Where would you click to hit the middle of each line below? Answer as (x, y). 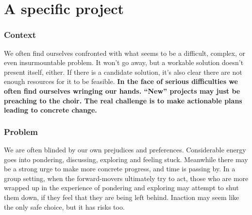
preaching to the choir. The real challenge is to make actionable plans (123, 100)
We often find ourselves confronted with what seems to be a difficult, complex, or (125, 53)
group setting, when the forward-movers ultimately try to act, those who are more (126, 178)
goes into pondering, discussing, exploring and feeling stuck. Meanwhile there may (126, 159)
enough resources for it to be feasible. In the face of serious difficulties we (121, 81)
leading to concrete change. (50, 110)
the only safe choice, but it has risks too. (64, 207)
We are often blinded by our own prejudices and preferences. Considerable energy (125, 149)
